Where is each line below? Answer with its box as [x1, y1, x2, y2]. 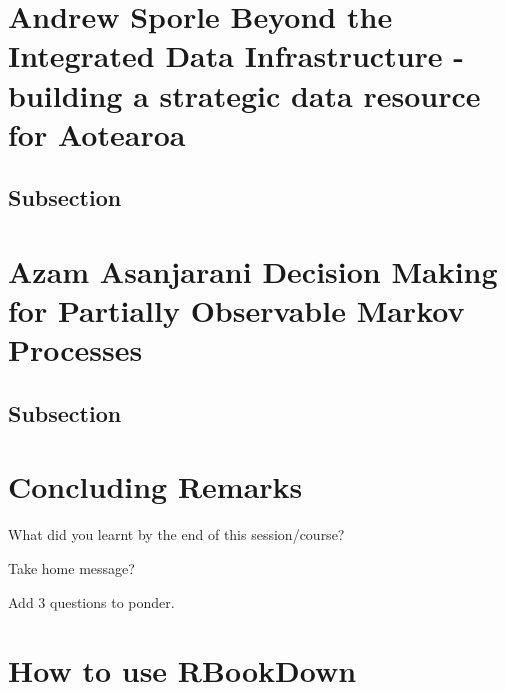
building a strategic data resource [8, 74, 481, 115]
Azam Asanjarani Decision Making [8, 250, 498, 291]
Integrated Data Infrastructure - [8, 35, 465, 76]
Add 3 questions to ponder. [8, 591, 175, 612]
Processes [8, 329, 143, 370]
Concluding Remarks [8, 466, 303, 507]
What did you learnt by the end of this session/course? [8, 524, 345, 545]
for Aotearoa [8, 113, 186, 154]
